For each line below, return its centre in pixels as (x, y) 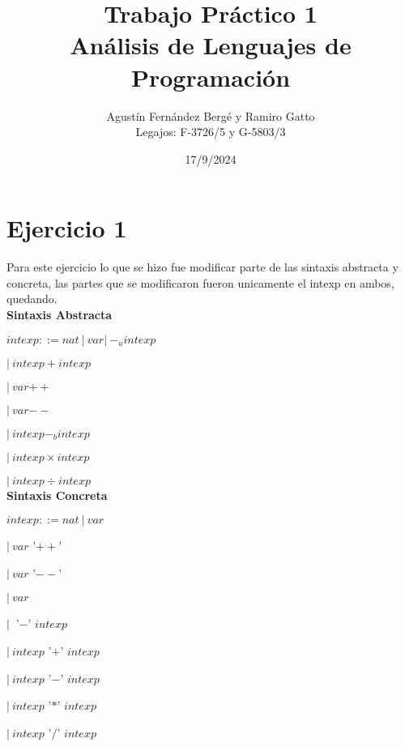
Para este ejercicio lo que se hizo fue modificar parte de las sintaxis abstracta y (202, 267)
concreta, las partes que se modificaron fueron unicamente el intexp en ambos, (200, 282)
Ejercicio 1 (67, 228)
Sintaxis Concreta (57, 495)
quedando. (32, 299)
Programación (211, 77)
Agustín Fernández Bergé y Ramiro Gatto (211, 115)
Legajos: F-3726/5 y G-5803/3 (211, 132)
